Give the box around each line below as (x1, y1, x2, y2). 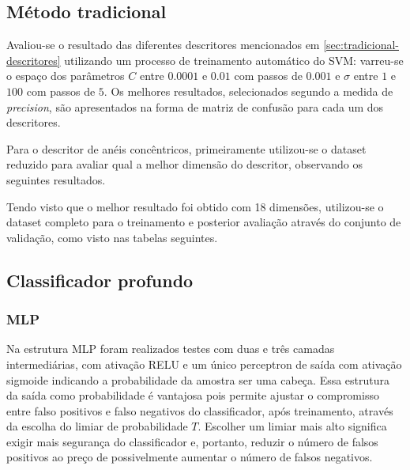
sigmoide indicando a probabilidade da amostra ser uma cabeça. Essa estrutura (6, 371, 390, 388)
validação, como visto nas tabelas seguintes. (6, 229, 218, 245)
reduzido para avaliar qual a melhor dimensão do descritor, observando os (6, 156, 363, 172)
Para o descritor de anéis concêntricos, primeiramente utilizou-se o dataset (6, 140, 367, 157)
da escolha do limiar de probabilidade (6, 418, 188, 434)
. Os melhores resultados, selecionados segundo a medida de (103, 82, 393, 99)
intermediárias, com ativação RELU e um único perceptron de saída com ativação (6, 355, 402, 372)
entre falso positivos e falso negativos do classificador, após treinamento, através (6, 402, 393, 419)
